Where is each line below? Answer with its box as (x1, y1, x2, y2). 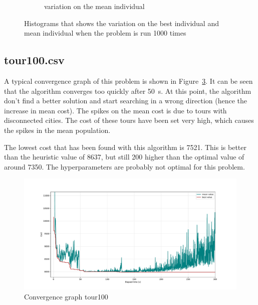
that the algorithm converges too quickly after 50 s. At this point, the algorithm (4, 85, 251, 96)
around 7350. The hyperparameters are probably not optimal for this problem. (4, 161, 245, 172)
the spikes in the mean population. (4, 124, 111, 135)
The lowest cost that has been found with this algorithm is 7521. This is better (4, 141, 246, 152)
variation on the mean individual (44, 1, 145, 11)
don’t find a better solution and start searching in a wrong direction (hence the (4, 95, 247, 106)
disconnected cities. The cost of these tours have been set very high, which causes (4, 115, 254, 125)
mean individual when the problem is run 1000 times (24, 28, 186, 38)
